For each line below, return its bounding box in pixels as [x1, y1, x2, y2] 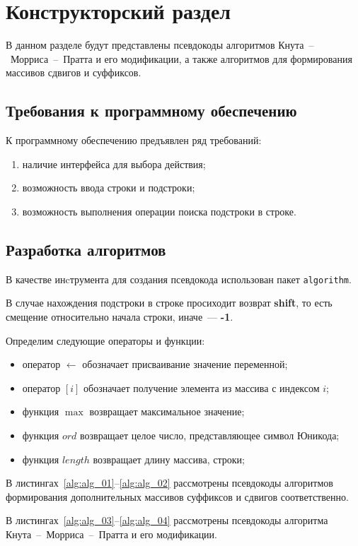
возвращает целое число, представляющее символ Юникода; [79, 427, 340, 442]
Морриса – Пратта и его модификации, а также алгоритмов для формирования [10, 51, 352, 66]
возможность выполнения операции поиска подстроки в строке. [22, 203, 296, 218]
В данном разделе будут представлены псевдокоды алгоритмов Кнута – [6, 37, 314, 52]
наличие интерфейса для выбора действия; [22, 156, 206, 171]
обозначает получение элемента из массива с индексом [83, 380, 320, 395]
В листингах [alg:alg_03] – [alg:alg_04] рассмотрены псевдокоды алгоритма [6, 513, 328, 528]
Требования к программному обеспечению [6, 100, 297, 121]
